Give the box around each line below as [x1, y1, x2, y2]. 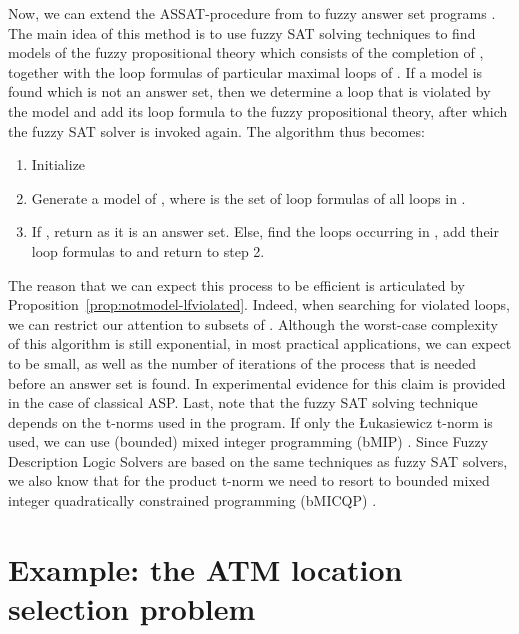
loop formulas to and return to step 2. [31, 240, 265, 261]
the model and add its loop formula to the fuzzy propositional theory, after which [8, 100, 508, 121]
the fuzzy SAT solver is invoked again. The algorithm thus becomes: [8, 120, 425, 141]
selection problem [8, 588, 256, 629]
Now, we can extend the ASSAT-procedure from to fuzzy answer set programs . [8, 3, 496, 23]
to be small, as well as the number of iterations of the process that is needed [8, 352, 477, 373]
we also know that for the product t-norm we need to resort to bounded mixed [8, 470, 490, 491]
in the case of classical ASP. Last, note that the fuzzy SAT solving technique [8, 392, 478, 413]
